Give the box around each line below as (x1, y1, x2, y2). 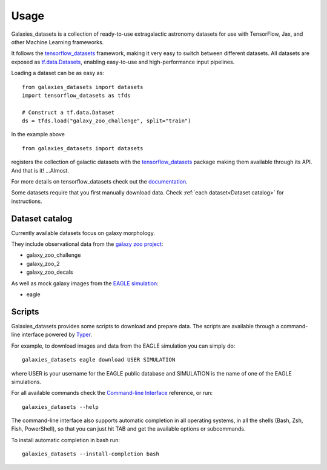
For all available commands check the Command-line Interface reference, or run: (11, 389, 213, 397)
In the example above (11, 131, 65, 138)
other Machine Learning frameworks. (11, 38, 104, 45)
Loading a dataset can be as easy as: (11, 70, 104, 77)
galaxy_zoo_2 (26, 260, 60, 267)
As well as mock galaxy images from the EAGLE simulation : (11, 279, 159, 287)
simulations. (11, 378, 42, 385)
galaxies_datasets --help (22, 403, 99, 410)
